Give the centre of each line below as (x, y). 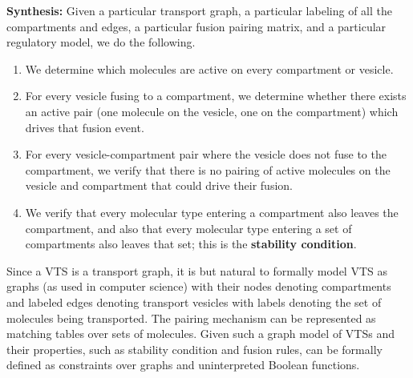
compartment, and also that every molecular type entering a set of (188, 228)
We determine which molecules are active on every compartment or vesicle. (209, 68)
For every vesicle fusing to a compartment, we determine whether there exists (216, 96)
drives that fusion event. (85, 127)
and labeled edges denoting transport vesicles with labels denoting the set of (194, 302)
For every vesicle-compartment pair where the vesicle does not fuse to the (206, 154)
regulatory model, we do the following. (101, 42)
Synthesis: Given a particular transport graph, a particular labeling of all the (199, 10)
